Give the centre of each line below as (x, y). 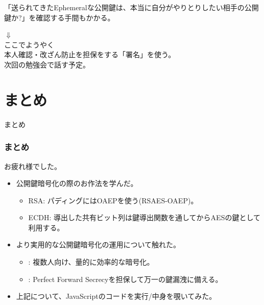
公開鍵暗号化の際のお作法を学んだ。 (77, 183)
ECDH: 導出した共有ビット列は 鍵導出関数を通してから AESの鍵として (144, 217)
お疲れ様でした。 (33, 166)
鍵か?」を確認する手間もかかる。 (59, 17)
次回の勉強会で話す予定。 (47, 64)
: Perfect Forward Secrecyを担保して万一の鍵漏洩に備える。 (125, 279)
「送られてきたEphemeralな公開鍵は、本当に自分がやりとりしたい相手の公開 (131, 7)
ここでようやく (29, 44)
